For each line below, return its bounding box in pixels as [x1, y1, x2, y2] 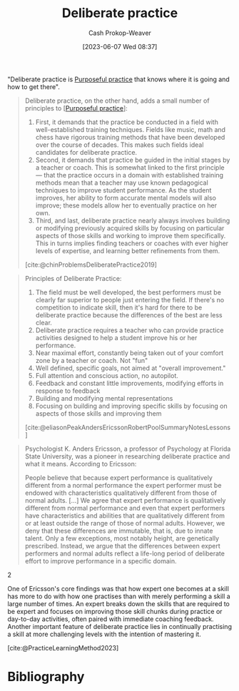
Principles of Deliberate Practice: [24, 274, 122, 282]
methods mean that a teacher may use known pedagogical [35, 178, 208, 187]
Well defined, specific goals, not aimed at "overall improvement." [35, 364, 226, 372]
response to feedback [35, 387, 101, 395]
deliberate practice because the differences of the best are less [35, 310, 223, 319]
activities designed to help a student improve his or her [35, 333, 198, 342]
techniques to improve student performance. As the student [35, 185, 212, 194]
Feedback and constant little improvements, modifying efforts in [35, 379, 224, 387]
